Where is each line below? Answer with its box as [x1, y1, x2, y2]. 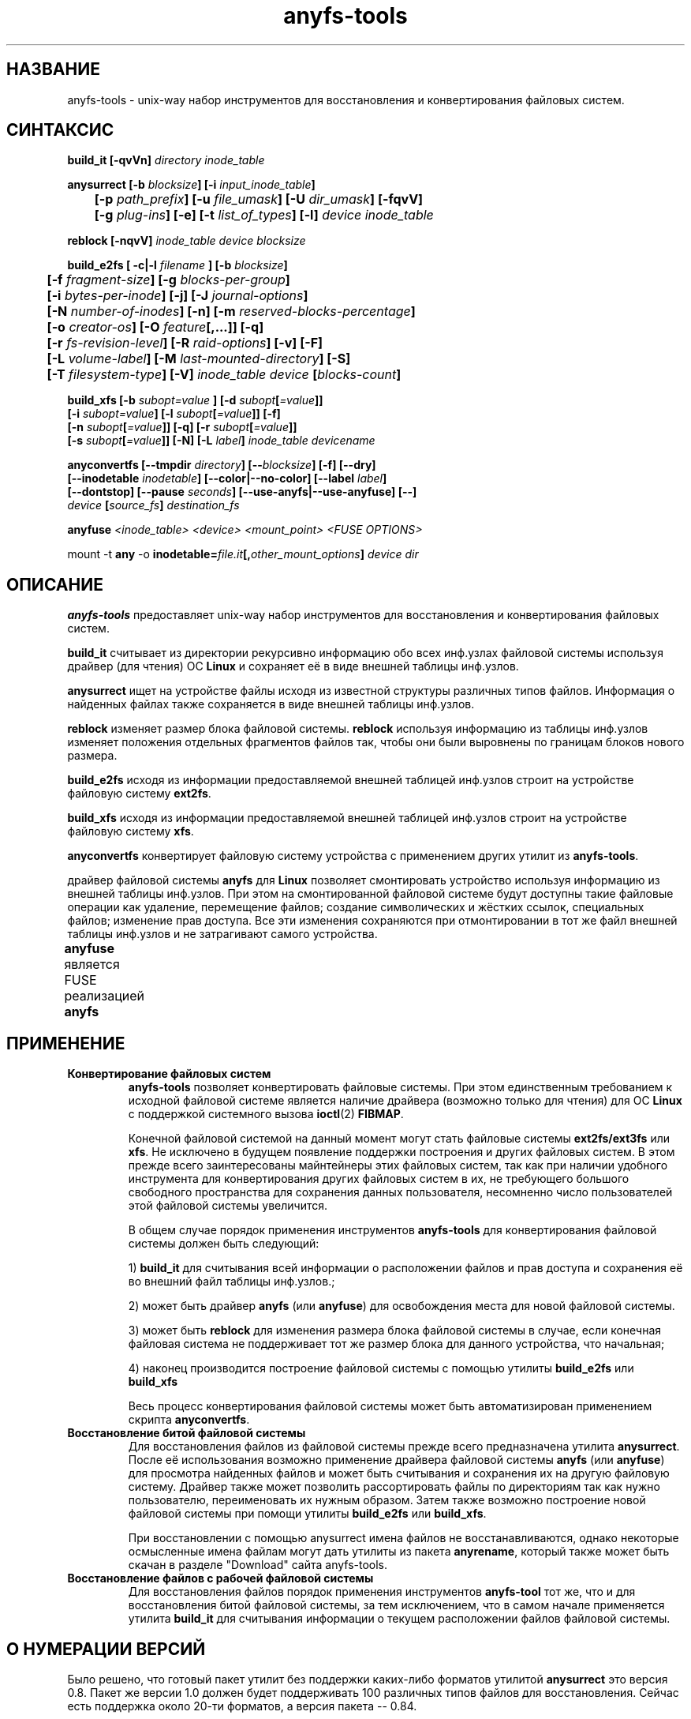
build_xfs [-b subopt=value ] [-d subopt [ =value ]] [67, 393, 323, 407]
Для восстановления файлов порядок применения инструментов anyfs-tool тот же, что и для [128, 1585, 636, 1599]
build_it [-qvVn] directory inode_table [67, 153, 265, 167]
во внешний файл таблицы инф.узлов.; [128, 1274, 335, 1289]
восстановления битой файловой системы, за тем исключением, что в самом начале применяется [128, 1598, 665, 1612]
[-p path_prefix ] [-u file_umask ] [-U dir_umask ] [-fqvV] [94, 191, 424, 208]
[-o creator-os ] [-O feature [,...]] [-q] [47, 319, 264, 336]
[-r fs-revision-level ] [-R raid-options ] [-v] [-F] [47, 335, 323, 351]
